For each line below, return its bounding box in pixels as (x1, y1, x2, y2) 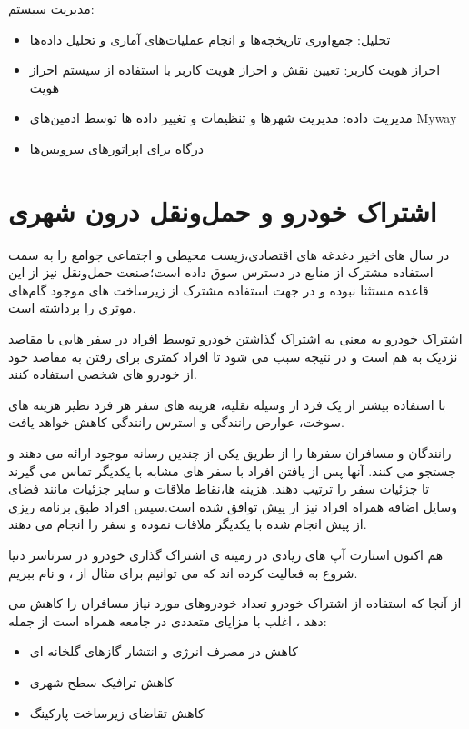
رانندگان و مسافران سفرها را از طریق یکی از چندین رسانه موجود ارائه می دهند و (8, 444, 452, 463)
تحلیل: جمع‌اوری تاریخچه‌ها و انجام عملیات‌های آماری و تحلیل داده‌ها (29, 29, 391, 48)
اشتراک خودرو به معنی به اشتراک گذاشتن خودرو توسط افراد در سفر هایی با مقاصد (8, 329, 463, 348)
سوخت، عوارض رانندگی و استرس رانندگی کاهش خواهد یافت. (8, 413, 344, 432)
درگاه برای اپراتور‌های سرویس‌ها (29, 138, 205, 157)
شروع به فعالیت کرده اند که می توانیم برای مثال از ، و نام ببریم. (8, 563, 358, 582)
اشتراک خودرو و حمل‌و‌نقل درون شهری (8, 192, 437, 229)
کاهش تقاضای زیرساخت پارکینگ (29, 703, 205, 722)
